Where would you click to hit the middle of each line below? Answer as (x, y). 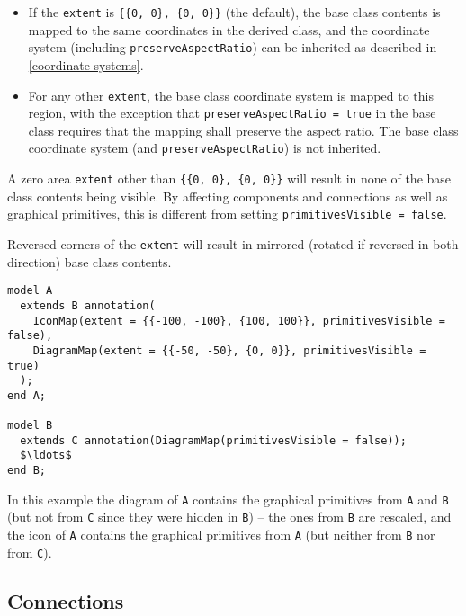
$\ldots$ (46, 455)
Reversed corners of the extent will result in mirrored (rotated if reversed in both (233, 243)
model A (30, 291)
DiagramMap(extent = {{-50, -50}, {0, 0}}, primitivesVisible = (229, 350)
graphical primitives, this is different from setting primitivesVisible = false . (227, 214)
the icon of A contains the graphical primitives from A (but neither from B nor (221, 535)
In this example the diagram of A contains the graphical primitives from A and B (228, 499)
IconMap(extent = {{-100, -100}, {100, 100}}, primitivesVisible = (239, 321)
